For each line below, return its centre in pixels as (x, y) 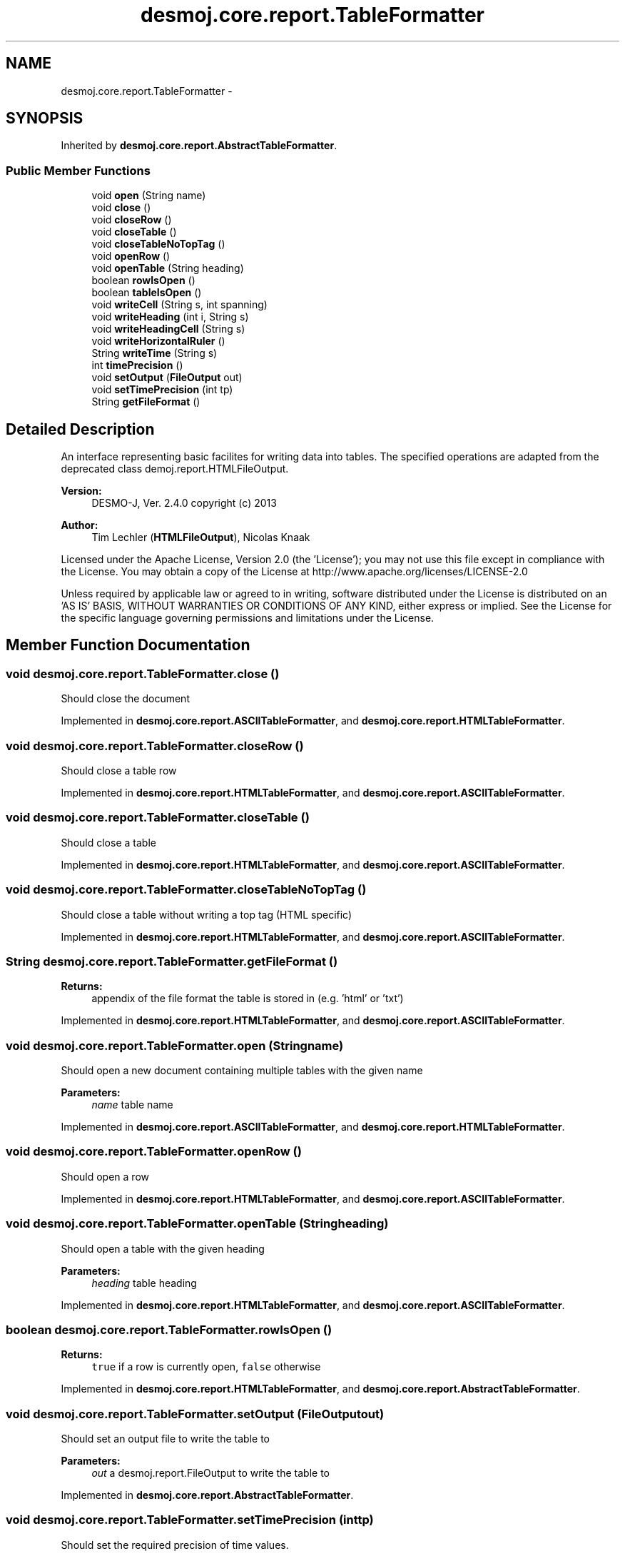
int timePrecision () (137, 365)
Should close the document (125, 699)
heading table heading (144, 1283)
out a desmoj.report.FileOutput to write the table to (210, 1473)
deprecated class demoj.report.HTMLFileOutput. (175, 469)
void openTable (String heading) (168, 268)
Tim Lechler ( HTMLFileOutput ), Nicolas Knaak (201, 537)
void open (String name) (149, 196)
